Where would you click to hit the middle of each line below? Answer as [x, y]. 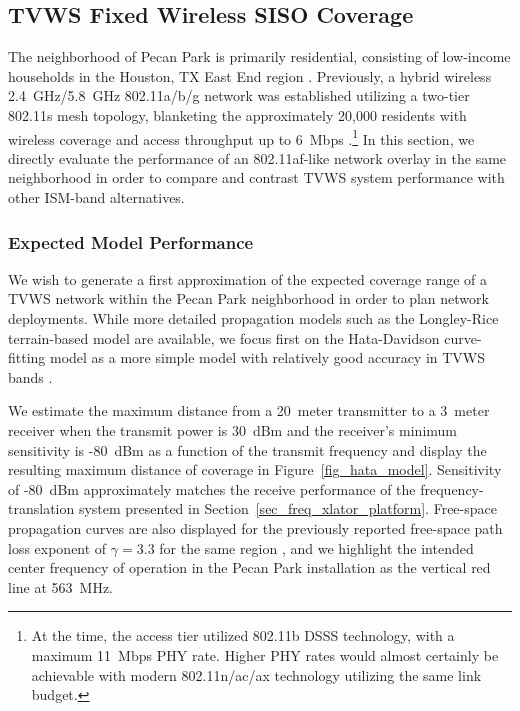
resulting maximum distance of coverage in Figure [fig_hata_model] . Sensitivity [255, 469]
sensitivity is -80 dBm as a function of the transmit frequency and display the [247, 449]
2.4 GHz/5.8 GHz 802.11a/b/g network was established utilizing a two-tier [239, 95]
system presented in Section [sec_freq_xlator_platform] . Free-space [287, 508]
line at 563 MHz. [60, 586]
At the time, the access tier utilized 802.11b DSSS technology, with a [243, 635]
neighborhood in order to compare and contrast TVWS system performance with [256, 177]
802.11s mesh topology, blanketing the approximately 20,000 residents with [237, 114]
